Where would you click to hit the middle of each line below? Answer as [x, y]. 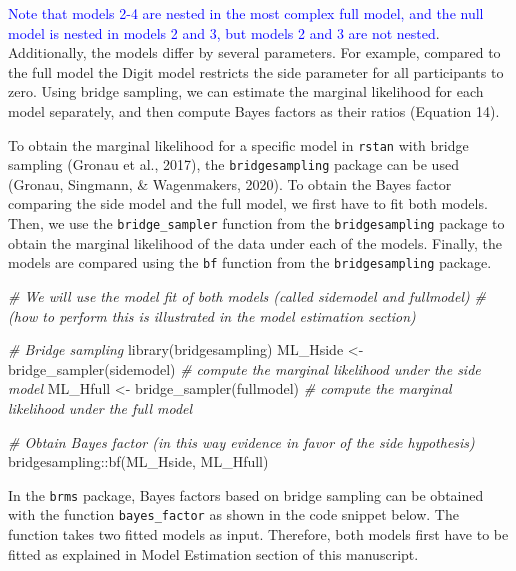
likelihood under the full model [100, 407]
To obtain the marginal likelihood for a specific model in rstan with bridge [238, 144]
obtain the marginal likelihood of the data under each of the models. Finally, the [255, 242]
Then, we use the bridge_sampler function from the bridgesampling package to [256, 223]
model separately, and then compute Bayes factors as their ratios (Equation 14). [254, 110]
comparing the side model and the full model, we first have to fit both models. [248, 203]
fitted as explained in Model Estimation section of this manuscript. [213, 553]
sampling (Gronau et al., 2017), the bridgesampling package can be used [233, 164]
